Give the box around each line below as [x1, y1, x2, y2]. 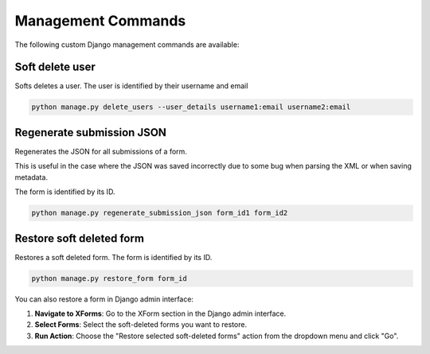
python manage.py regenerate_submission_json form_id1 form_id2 [31, 208, 288, 218]
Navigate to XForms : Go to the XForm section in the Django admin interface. [34, 309, 287, 318]
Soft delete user [14, 60, 96, 74]
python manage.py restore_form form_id [31, 274, 187, 282]
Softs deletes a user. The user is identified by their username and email [14, 81, 248, 91]
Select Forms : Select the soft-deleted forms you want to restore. [34, 320, 247, 329]
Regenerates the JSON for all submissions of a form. [14, 146, 187, 156]
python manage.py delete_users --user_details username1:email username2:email [31, 103, 351, 111]
